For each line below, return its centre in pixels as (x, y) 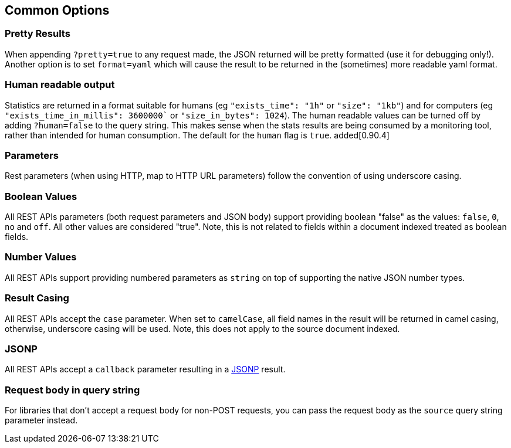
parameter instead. (41, 420)
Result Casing (37, 298)
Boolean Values (41, 196)
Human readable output (60, 85)
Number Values (41, 257)
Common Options (57, 10)
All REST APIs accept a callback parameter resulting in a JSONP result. (145, 369)
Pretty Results (38, 34)
